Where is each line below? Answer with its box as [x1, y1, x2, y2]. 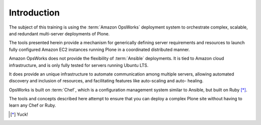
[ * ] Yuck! [10, 111, 29, 117]
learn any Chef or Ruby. [9, 102, 57, 109]
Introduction [9, 7, 60, 18]
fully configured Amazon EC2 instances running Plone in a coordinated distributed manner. [9, 47, 190, 52]
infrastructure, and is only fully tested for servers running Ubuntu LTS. [9, 62, 149, 68]
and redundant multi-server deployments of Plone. [9, 31, 110, 36]
